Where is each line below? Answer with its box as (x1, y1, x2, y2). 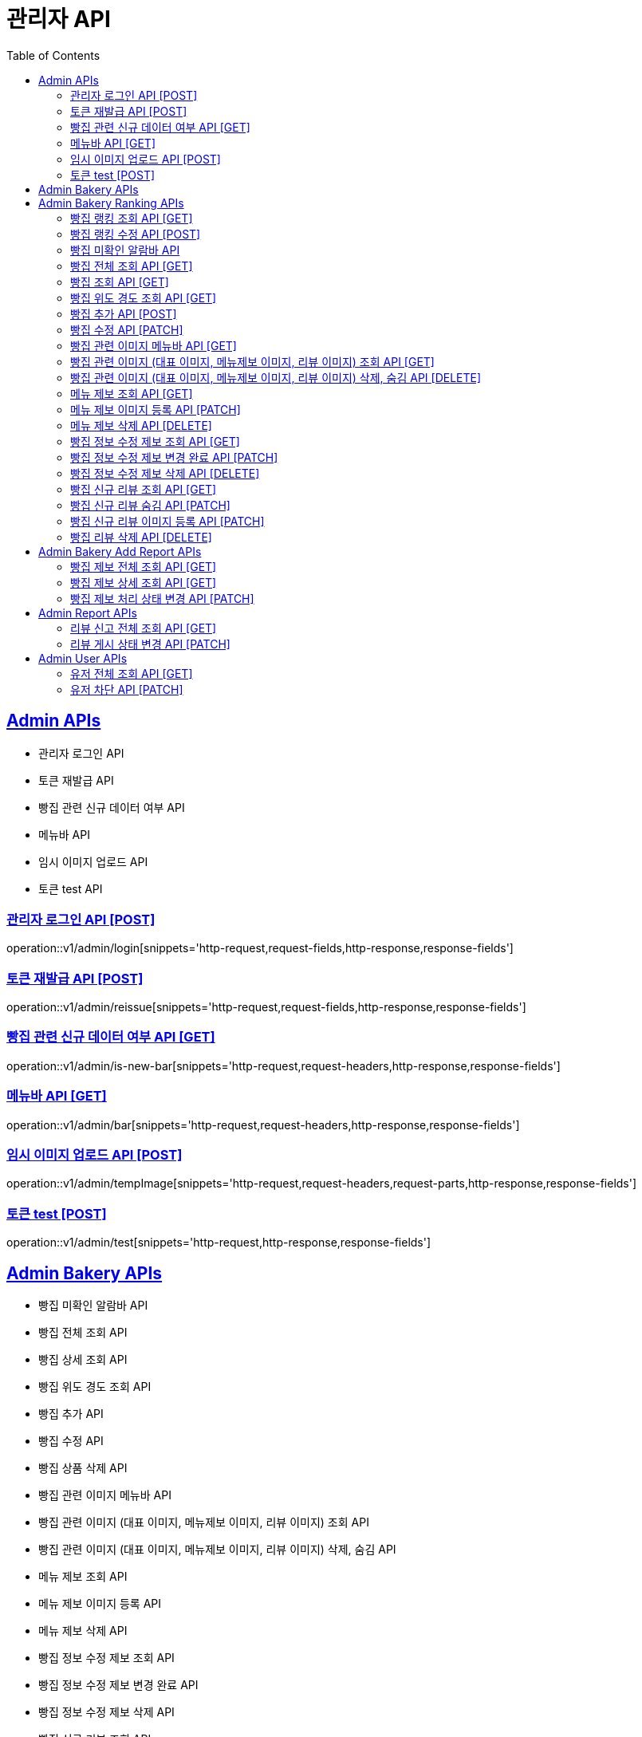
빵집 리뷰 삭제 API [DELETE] (70, 530, 212, 544)
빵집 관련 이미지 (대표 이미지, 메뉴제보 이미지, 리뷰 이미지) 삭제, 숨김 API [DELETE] (70, 370, 482, 384)
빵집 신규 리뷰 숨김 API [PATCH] (70, 498, 230, 512)
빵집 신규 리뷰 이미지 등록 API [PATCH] (70, 514, 265, 528)
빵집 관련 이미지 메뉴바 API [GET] (70, 338, 237, 353)
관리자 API (6, 6, 111, 33)
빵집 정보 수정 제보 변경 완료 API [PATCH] (70, 450, 278, 464)
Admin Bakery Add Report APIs (38, 544, 202, 558)
